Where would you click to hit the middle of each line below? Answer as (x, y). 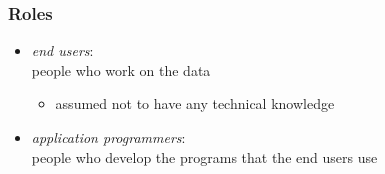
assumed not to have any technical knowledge (195, 103)
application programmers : (108, 137)
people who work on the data (121, 69)
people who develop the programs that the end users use (204, 156)
